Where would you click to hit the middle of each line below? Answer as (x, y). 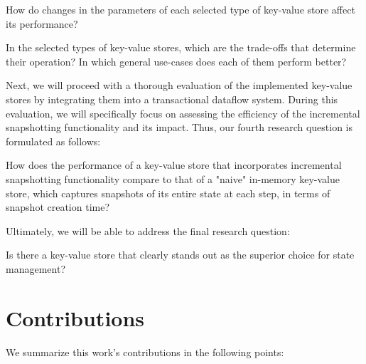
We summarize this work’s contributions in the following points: (145, 352)
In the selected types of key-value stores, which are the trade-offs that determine (181, 47)
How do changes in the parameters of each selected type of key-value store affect (181, 9)
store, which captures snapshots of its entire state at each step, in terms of (168, 193)
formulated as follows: (53, 141)
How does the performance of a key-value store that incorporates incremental (174, 165)
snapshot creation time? (58, 207)
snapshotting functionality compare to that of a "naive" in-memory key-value (173, 178)
